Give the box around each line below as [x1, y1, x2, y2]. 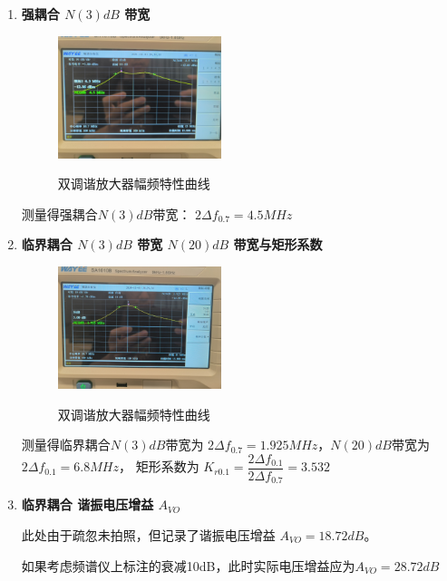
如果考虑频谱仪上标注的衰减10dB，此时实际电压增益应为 [21, 556, 355, 575]
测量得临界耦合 [21, 435, 111, 454]
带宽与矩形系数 [233, 235, 323, 254]
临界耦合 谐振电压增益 [21, 495, 154, 514]
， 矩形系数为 [118, 457, 199, 476]
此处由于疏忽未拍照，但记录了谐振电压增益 [21, 525, 276, 544]
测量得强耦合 [21, 204, 98, 223]
